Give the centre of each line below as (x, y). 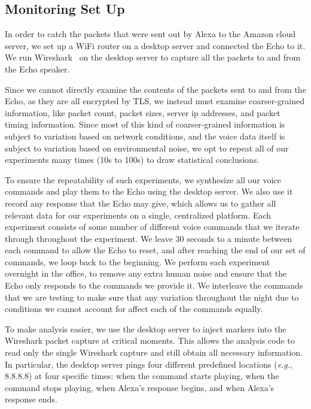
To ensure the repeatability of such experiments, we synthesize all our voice (143, 179)
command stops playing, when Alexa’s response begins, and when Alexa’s (140, 387)
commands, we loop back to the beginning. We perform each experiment (138, 261)
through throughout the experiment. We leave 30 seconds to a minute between (149, 238)
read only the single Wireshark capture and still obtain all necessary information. (154, 352)
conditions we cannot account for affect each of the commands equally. (134, 309)
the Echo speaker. (37, 69)
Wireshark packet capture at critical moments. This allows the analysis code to (150, 340)
